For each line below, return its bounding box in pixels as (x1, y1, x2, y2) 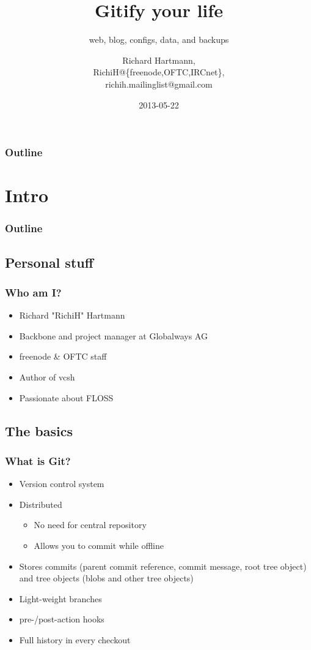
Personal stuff (5, 252, 93, 271)
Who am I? (5, 284, 62, 300)
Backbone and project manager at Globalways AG (19, 329, 208, 342)
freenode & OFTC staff (19, 350, 107, 363)
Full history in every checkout (19, 633, 131, 646)
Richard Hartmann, (122, 53, 196, 66)
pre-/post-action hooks (19, 613, 104, 625)
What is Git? (5, 453, 71, 468)
